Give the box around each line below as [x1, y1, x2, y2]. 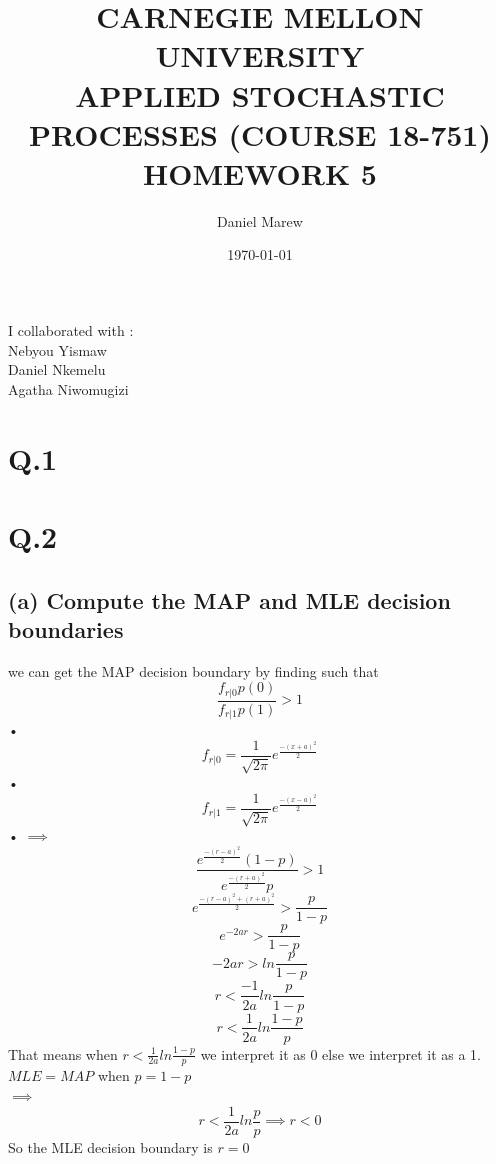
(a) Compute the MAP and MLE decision [8, 584, 451, 615]
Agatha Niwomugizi [8, 378, 129, 399]
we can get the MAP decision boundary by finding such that [8, 660, 379, 681]
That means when [8, 1043, 118, 1064]
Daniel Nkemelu [8, 359, 106, 380]
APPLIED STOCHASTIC [75, 74, 445, 115]
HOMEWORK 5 [143, 152, 377, 193]
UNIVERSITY [155, 35, 365, 76]
